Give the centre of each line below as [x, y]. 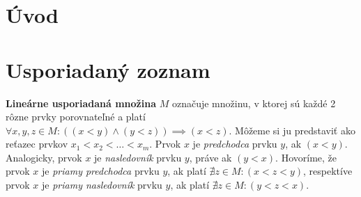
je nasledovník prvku [138, 157]
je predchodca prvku [235, 144]
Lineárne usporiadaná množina [81, 103]
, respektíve [328, 171]
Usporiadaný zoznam [108, 69]
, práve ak [210, 157]
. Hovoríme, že [306, 157]
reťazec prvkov [37, 144]
